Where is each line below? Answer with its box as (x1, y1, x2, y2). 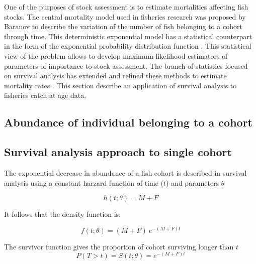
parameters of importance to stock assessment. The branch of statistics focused (4, 60, 248, 71)
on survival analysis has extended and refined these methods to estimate (4, 70, 227, 81)
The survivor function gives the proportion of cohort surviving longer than (4, 241, 234, 251)
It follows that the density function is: (4, 209, 121, 219)
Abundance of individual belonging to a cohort (4, 114, 253, 130)
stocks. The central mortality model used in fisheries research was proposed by (4, 11, 246, 22)
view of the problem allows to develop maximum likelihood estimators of (4, 50, 228, 61)
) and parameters (166, 177, 219, 188)
